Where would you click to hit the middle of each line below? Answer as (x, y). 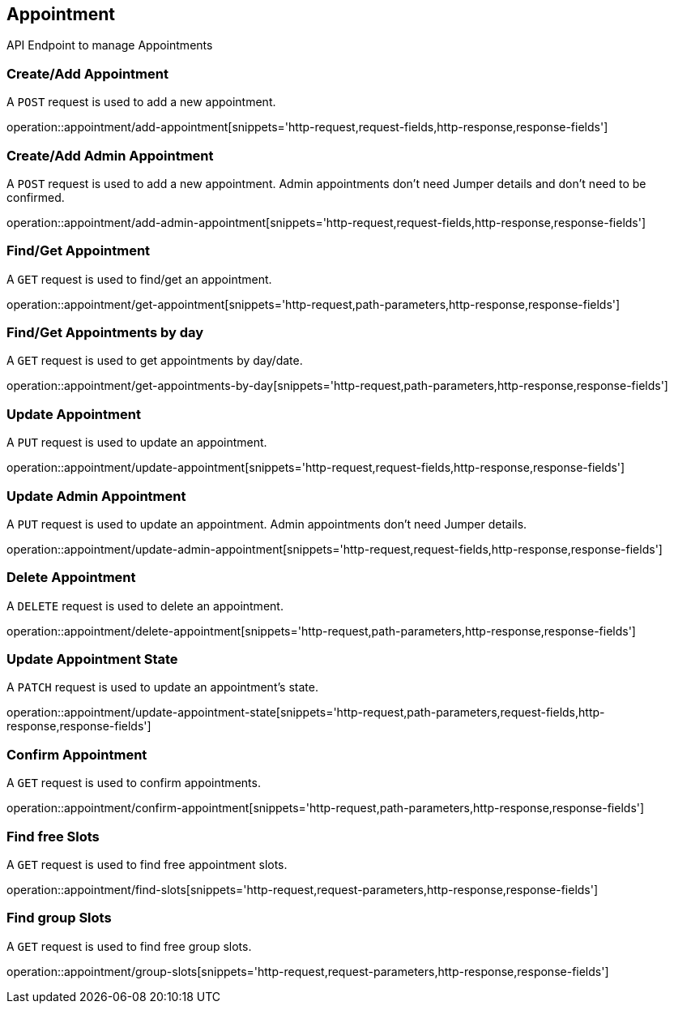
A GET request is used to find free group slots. (129, 946)
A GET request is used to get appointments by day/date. (155, 361)
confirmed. (36, 197)
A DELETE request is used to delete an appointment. (145, 606)
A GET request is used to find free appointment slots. (147, 864)
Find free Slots (53, 836)
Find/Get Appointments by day (105, 333)
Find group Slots (59, 918)
